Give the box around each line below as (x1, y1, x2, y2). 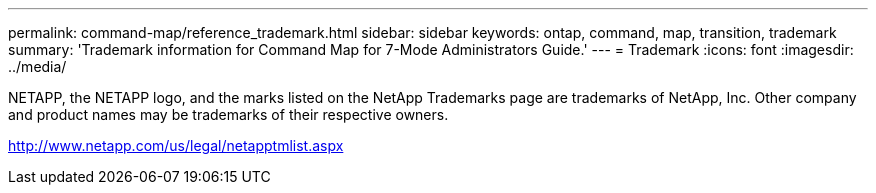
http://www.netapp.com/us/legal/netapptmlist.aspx (8, 137, 344, 154)
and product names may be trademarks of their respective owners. (8, 106, 449, 123)
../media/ (8, 58, 67, 75)
